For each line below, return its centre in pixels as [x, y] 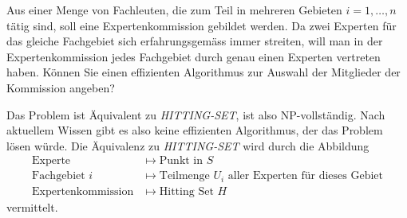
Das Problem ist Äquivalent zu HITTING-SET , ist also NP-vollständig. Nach [196, 114]
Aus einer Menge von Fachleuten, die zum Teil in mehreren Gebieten [174, 10]
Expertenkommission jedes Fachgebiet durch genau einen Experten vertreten [194, 56]
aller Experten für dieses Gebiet [306, 176]
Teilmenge [184, 176]
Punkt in [181, 161]
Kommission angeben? [61, 87]
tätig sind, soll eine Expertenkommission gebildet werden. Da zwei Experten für [202, 25]
